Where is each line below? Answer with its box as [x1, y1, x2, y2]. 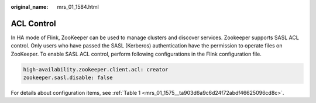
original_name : [11, 4, 49, 10]
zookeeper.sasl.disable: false [23, 74, 114, 81]
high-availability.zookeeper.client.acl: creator [23, 66, 169, 73]
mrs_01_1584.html [57, 4, 99, 10]
